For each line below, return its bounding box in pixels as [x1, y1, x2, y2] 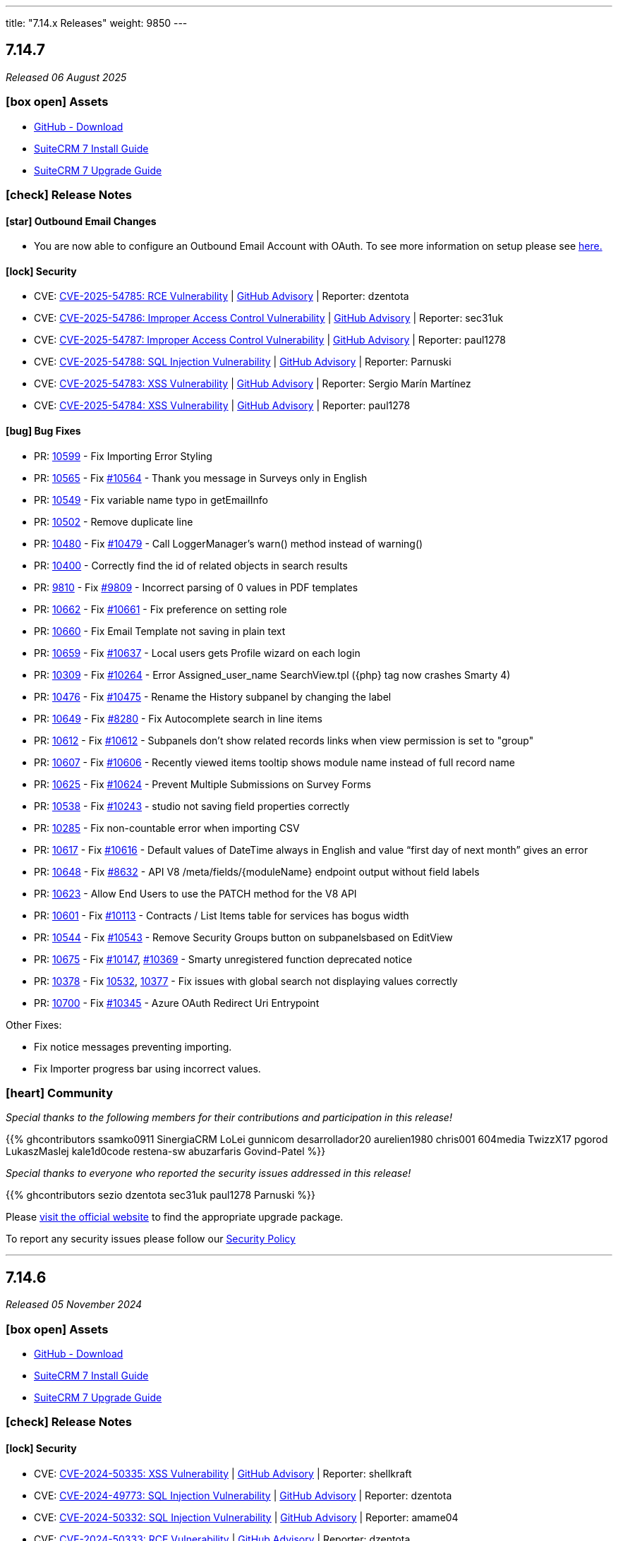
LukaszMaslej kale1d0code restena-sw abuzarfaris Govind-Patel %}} [6, 1145, 326, 1158]
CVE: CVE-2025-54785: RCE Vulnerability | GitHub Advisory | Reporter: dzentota [34, 290, 409, 303]
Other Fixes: [6, 1018, 62, 1031]
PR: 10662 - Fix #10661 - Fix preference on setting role [34, 603, 287, 615]
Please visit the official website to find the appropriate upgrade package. [6, 1211, 344, 1223]
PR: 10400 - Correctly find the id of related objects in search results [34, 559, 348, 572]
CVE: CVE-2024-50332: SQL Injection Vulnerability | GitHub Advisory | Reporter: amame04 [34, 1511, 459, 1523]
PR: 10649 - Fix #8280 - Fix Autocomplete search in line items [34, 712, 322, 725]
